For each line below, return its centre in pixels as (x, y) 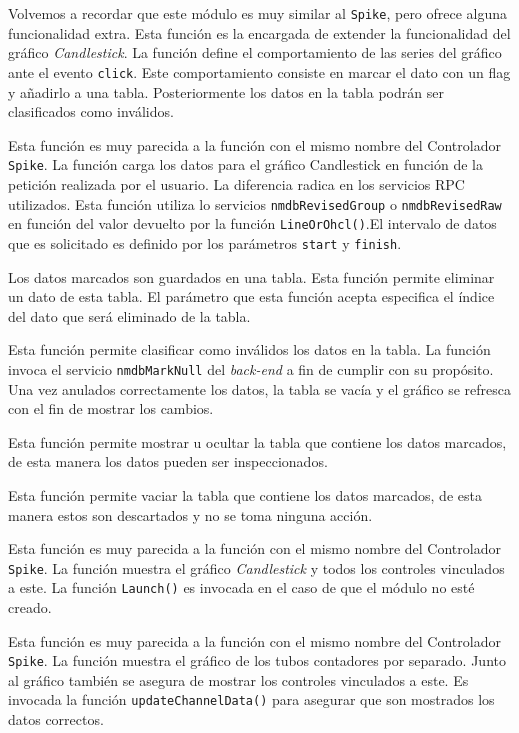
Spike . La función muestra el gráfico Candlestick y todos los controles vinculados (256, 567)
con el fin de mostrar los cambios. (111, 408)
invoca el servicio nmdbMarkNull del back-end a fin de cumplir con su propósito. (251, 368)
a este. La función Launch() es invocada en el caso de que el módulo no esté (241, 587)
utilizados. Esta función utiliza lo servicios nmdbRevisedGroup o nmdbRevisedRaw (255, 203)
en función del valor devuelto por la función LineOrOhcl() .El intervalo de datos (252, 223)
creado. (30, 607)
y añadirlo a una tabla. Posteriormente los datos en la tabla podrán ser (226, 91)
